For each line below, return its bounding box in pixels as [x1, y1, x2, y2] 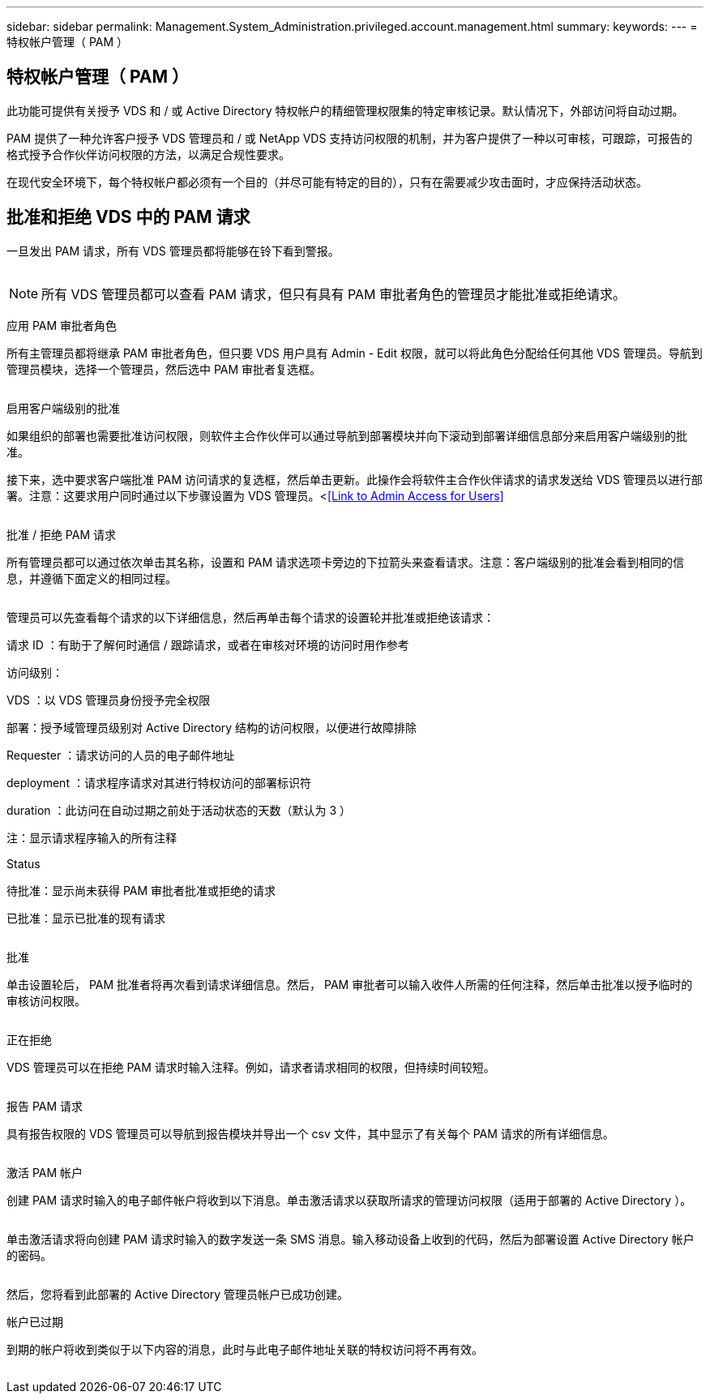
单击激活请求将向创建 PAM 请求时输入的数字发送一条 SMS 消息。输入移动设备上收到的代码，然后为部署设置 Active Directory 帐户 [6, 1231, 695, 1246]
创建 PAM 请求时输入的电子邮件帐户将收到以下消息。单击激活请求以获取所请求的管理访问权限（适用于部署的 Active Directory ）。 [6, 1192, 692, 1207]
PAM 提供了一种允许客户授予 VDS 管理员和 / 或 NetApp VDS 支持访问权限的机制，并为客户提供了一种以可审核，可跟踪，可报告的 [6, 131, 693, 145]
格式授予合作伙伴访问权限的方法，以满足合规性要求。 [6, 147, 290, 161]
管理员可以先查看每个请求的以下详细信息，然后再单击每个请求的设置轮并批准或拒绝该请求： [6, 610, 494, 624]
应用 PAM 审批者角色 [6, 318, 118, 332]
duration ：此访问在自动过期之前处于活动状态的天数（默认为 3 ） [6, 803, 352, 817]
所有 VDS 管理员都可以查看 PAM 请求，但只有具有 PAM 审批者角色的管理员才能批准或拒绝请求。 [41, 285, 626, 302]
